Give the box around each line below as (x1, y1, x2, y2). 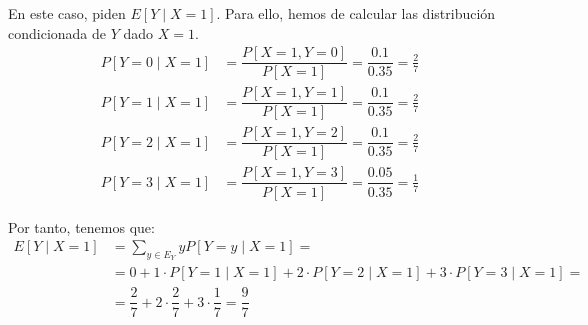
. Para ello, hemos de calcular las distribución (216, 3, 496, 23)
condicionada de (8, 22, 107, 43)
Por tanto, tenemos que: (8, 216, 155, 237)
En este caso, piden (8, 3, 126, 23)
